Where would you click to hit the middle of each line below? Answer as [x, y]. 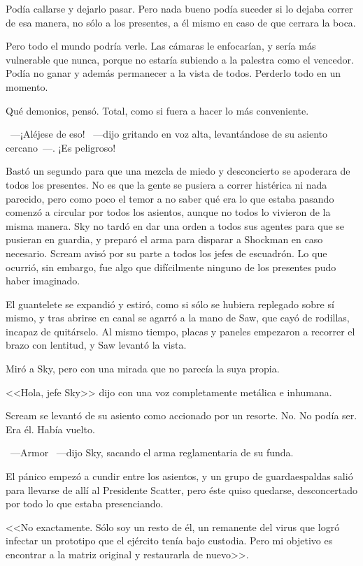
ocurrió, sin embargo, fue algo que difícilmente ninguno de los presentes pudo [171, 267]
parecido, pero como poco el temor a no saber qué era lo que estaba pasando [170, 198]
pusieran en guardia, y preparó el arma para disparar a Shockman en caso [164, 239]
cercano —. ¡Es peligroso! [61, 147]
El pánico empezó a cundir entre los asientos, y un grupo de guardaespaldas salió [179, 476]
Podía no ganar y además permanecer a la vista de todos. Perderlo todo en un [173, 73]
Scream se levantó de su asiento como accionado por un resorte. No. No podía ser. [181, 415]
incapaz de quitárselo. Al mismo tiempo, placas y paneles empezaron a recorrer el [180, 331]
